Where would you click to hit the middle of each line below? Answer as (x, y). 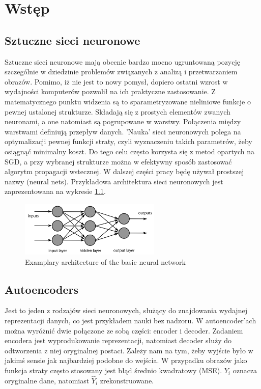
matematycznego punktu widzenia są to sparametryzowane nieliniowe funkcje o (128, 101)
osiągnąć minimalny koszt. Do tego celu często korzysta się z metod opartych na (129, 151)
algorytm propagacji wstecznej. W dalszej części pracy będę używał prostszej (124, 171)
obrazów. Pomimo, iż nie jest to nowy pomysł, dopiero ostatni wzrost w (116, 81)
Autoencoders (42, 289)
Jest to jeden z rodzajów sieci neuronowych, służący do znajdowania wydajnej (126, 310)
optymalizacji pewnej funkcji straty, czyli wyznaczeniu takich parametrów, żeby (128, 141)
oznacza (245, 370)
